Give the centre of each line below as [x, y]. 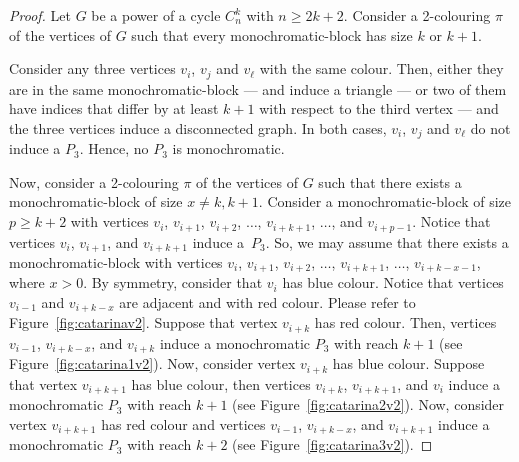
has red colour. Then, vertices [405, 322]
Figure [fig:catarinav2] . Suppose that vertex [143, 322]
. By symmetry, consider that [173, 282]
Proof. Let [40, 15]
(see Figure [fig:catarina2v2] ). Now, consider [368, 404]
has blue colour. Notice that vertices [393, 282]
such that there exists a [390, 181]
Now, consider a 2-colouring [94, 181]
